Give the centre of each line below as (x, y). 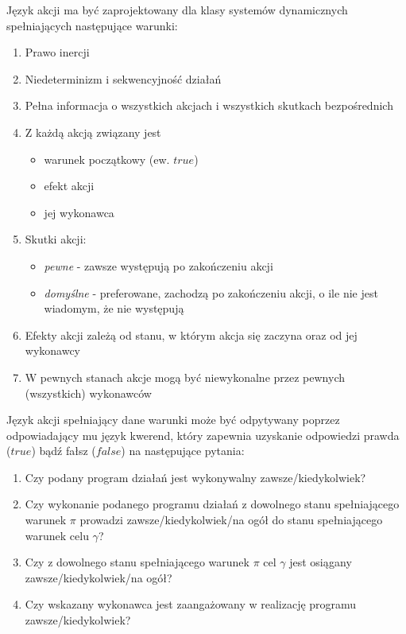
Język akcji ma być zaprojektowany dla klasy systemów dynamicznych (177, 10)
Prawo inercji (57, 52)
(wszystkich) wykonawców (88, 393)
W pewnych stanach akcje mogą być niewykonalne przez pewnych (185, 377)
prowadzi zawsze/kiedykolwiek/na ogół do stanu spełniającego (231, 520)
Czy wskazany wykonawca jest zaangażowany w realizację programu (191, 604)
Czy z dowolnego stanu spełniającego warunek (137, 562)
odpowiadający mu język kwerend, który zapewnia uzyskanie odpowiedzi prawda (203, 435)
